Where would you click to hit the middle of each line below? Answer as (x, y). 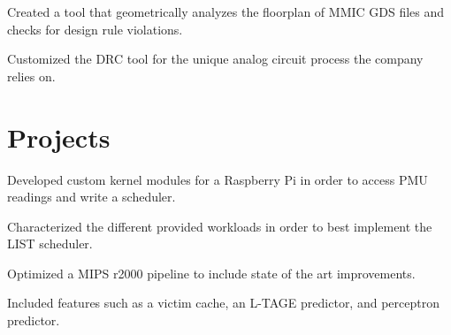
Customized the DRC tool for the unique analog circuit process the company (215, 59)
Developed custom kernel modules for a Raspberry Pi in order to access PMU (218, 179)
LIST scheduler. (50, 244)
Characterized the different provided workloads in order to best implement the (220, 226)
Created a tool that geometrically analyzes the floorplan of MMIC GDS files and (226, 11)
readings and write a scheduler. (92, 197)
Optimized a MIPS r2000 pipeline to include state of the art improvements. (211, 273)
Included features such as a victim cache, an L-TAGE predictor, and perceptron (223, 303)
